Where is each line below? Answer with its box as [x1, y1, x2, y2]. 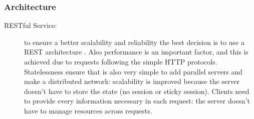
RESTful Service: [4, 20, 57, 30]
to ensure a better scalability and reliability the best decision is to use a [24, 36, 245, 47]
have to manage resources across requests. [24, 105, 152, 115]
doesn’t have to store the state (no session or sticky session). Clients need [24, 85, 249, 96]
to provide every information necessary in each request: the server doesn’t [24, 95, 250, 106]
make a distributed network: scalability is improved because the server [24, 76, 240, 86]
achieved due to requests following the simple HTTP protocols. [24, 56, 217, 66]
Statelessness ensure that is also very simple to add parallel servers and [24, 66, 243, 76]
